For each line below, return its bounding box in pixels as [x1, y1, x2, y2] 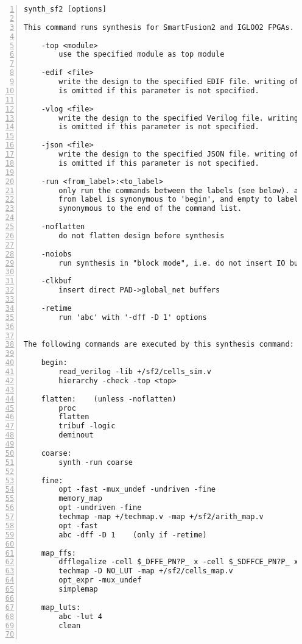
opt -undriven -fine [58, 503, 142, 512]
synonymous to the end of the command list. [58, 204, 242, 213]
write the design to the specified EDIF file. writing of [58, 77, 299, 86]
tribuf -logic [58, 422, 116, 431]
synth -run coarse [58, 458, 133, 467]
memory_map [58, 494, 102, 503]
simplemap [58, 585, 98, 593]
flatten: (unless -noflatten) [41, 394, 177, 403]
